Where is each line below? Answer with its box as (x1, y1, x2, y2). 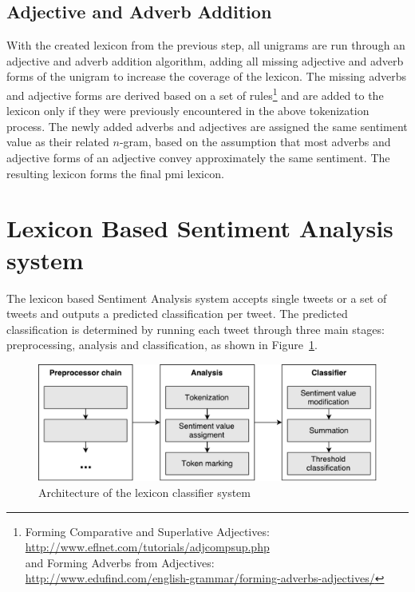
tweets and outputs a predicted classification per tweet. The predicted (6, 305, 348, 322)
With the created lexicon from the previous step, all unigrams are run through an (6, 37, 405, 54)
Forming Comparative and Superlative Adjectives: (25, 522, 270, 539)
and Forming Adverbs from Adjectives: (25, 554, 215, 570)
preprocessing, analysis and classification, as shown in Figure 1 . (6, 336, 318, 353)
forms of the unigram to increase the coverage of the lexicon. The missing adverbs (6, 68, 407, 85)
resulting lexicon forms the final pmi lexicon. (6, 165, 224, 181)
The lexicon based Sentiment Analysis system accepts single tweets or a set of (6, 289, 387, 306)
